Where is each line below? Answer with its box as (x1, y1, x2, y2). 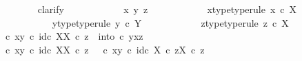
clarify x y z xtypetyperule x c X (37, 2, 297, 16)
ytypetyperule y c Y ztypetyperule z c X (52, 15, 289, 29)
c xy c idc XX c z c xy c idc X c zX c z (5, 42, 205, 56)
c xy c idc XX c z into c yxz (5, 29, 143, 43)
